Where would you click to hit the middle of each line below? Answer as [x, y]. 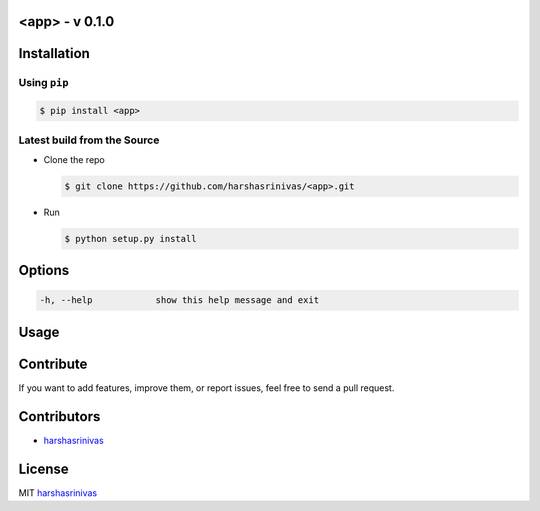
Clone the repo [74, 159]
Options [44, 270]
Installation [54, 53]
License [43, 468]
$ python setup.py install [130, 238]
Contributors [59, 416]
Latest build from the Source [89, 140]
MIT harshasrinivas [58, 492]
